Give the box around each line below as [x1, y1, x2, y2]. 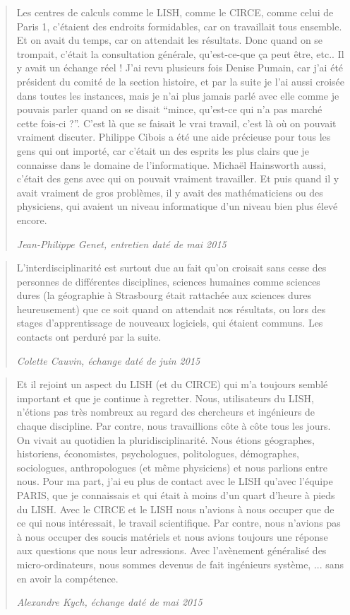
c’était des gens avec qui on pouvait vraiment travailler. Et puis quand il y [16, 171, 339, 186]
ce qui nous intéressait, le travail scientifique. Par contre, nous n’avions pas [16, 515, 341, 530]
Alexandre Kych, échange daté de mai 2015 [16, 594, 203, 609]
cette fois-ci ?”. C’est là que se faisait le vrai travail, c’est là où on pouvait [16, 115, 337, 130]
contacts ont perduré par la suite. [16, 329, 162, 344]
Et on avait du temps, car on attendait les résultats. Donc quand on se [16, 33, 323, 47]
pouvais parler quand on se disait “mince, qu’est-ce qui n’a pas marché [16, 102, 322, 117]
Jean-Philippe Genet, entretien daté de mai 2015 [16, 236, 227, 251]
